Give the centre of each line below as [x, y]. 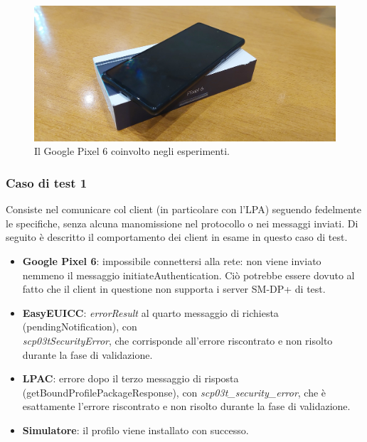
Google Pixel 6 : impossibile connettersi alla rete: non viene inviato [172, 261]
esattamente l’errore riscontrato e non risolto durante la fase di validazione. [186, 406]
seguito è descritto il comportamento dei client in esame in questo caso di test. [177, 237]
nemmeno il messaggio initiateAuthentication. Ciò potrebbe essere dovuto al [188, 275]
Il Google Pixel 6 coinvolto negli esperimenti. [132, 151]
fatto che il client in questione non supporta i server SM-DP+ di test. [174, 289]
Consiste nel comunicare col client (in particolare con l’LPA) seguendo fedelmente [184, 209]
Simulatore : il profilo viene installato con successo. [135, 430]
